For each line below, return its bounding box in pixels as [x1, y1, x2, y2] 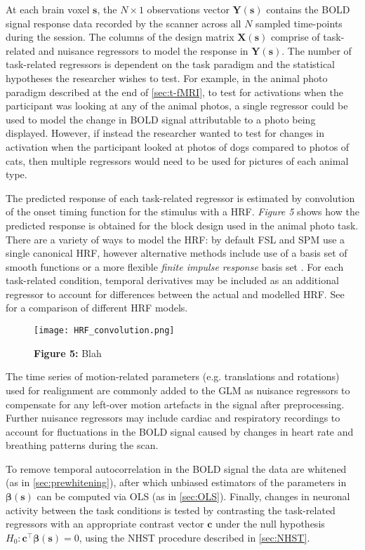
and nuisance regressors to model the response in [38, 43, 248, 58]
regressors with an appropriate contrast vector [6, 516, 204, 531]
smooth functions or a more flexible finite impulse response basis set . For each [6, 259, 344, 274]
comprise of [270, 29, 320, 44]
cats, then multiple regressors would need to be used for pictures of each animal [6, 153, 349, 168]
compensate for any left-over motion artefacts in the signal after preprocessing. [6, 396, 345, 411]
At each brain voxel [6, 2, 90, 16]
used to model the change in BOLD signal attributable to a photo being [6, 112, 316, 126]
